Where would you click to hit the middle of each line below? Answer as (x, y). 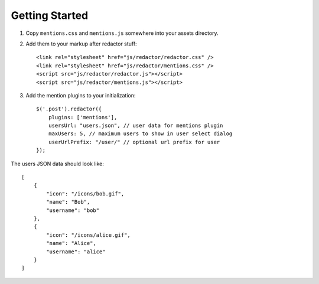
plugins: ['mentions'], (83, 117)
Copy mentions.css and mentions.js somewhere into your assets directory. (122, 33)
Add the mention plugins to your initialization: (81, 95)
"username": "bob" (73, 210)
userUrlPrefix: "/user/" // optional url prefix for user (134, 142)
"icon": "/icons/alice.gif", (89, 235)
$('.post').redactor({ (69, 109)
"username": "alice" (76, 252)
